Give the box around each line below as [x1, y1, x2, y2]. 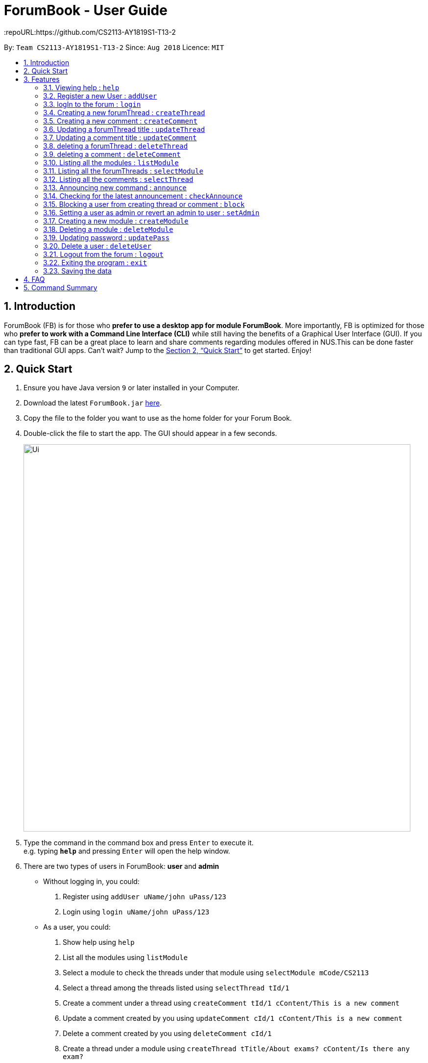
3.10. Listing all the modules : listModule [43, 158, 179, 167]
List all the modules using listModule [63, 953, 188, 962]
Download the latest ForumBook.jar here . [24, 399, 162, 407]
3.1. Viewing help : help [43, 83, 119, 92]
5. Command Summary [24, 283, 97, 292]
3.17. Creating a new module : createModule [43, 216, 189, 225]
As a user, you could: [43, 923, 111, 932]
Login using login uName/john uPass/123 [63, 908, 210, 916]
